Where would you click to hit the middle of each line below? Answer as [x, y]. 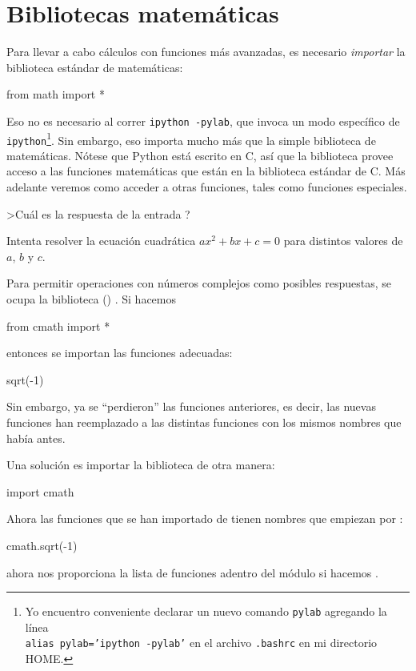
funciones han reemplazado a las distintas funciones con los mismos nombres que [204, 422]
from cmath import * [58, 325]
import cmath [40, 491]
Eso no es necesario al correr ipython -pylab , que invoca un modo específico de [203, 121]
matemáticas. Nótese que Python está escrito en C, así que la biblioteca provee [200, 155]
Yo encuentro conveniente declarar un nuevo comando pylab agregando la [206, 611]
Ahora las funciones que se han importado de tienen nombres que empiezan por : [205, 518]
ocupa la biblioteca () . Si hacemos [92, 299]
